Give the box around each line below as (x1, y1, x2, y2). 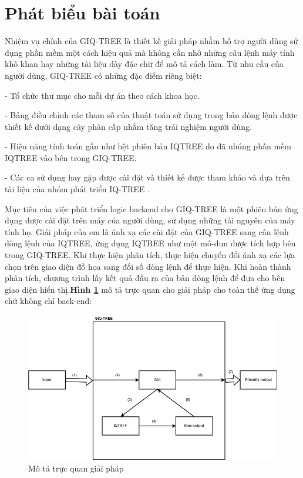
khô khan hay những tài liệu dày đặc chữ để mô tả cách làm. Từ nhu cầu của (5, 58, 284, 70)
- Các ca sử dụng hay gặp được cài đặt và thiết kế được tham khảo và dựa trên (5, 171, 290, 183)
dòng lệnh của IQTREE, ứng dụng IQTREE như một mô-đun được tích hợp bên (5, 237, 296, 249)
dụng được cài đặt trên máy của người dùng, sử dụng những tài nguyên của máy (5, 214, 295, 226)
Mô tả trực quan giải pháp (28, 462, 124, 474)
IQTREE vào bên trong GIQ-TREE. (5, 151, 137, 163)
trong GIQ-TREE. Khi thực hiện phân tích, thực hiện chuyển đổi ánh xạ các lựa (5, 249, 295, 261)
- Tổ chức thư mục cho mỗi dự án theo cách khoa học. (5, 89, 200, 101)
